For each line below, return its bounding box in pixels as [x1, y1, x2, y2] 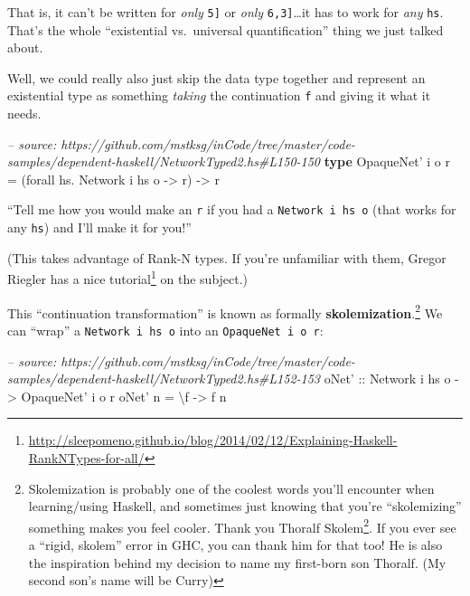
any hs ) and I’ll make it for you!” [7, 218, 192, 237]
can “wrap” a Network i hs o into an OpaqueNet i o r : [7, 320, 324, 339]
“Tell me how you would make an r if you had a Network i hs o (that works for [7, 200, 456, 219]
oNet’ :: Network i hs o [324, 369, 451, 388]
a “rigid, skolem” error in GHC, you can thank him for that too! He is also [28, 535, 443, 553]
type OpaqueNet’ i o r [324, 152, 450, 171]
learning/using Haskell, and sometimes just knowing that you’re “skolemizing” [28, 497, 462, 516]
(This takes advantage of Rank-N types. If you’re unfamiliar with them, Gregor [7, 248, 446, 267]
